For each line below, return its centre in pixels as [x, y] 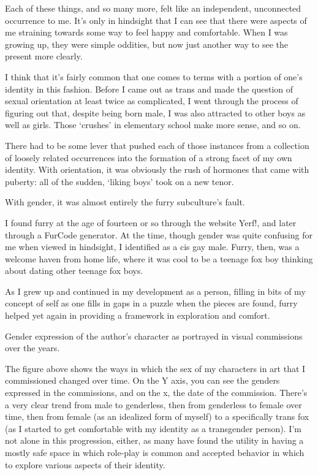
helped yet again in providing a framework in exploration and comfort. [138, 315]
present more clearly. [44, 56]
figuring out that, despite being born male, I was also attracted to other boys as [155, 112]
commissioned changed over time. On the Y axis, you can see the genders [142, 380]
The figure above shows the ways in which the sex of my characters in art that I [155, 368]
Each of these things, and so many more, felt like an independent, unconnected [153, 8]
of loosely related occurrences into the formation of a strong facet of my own [149, 157]
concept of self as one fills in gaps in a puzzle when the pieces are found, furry [151, 303]
